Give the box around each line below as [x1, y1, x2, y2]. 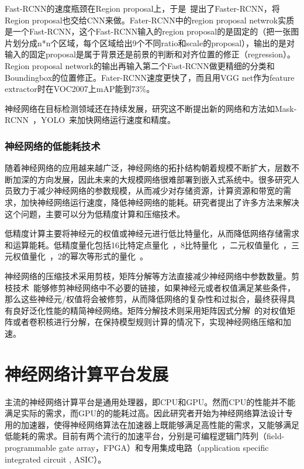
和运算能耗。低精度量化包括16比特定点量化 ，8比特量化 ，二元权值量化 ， [5, 238, 291, 251]
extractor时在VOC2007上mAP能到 [5, 83, 132, 95]
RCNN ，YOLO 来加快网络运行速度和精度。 [5, 114, 176, 126]
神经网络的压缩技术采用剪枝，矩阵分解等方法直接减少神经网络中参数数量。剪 [5, 269, 299, 282]
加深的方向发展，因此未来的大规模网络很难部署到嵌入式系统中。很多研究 [12, 173, 291, 185]
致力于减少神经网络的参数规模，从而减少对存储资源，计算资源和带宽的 [12, 184, 283, 197]
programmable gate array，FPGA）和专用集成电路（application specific [5, 441, 269, 453]
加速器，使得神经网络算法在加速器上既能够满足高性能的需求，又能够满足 [20, 418, 299, 430]
